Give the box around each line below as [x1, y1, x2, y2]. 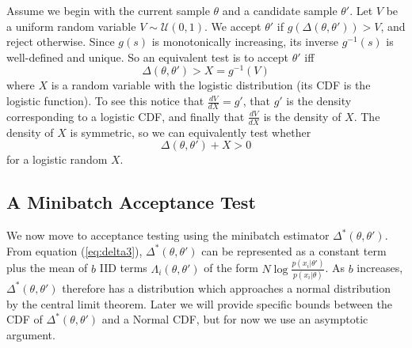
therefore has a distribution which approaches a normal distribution [62, 279, 391, 296]
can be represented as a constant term [201, 242, 387, 259]
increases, [357, 259, 403, 276]
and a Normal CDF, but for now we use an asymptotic [101, 311, 368, 327]
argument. [6, 326, 55, 342]
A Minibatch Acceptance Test [6, 190, 256, 214]
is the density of [263, 108, 341, 124]
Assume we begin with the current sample [6, 2, 210, 18]
